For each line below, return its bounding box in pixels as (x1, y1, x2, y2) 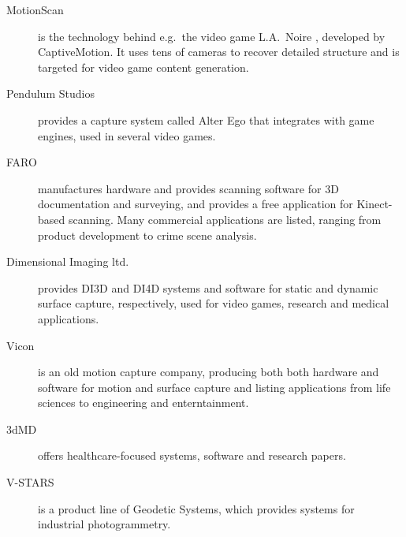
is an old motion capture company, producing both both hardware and (38, 364, 379, 380)
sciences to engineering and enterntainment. (38, 394, 249, 411)
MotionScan (6, 2, 64, 17)
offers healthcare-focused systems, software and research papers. (38, 447, 346, 464)
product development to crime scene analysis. (38, 226, 257, 243)
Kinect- (356, 196, 393, 212)
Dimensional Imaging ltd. (6, 253, 129, 270)
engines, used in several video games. (38, 127, 216, 144)
